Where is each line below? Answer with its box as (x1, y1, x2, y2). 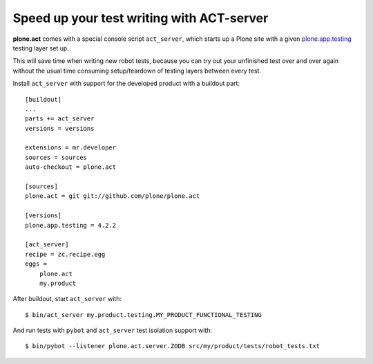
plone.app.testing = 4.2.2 (25, 221, 117, 229)
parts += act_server (25, 115, 95, 122)
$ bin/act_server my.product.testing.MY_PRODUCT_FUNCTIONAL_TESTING (25, 311, 262, 318)
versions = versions (25, 125, 95, 132)
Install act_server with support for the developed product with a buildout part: (12, 80, 240, 88)
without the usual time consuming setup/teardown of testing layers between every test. (12, 66, 262, 75)
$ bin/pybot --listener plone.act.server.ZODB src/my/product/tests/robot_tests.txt (25, 343, 321, 350)
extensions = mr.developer (25, 144, 117, 152)
